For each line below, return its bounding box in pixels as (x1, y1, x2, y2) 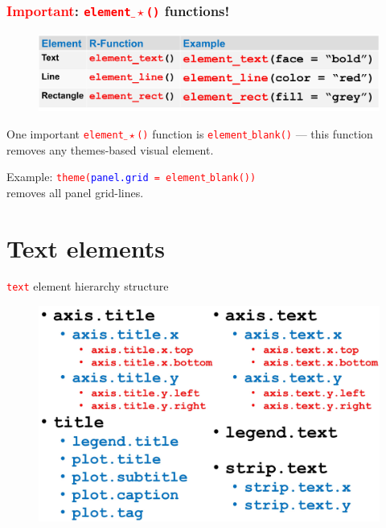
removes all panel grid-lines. (6, 184, 144, 200)
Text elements (6, 231, 165, 264)
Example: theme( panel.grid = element (6, 168, 207, 185)
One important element (6, 125, 124, 142)
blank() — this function (251, 125, 373, 142)
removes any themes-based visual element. (6, 141, 214, 158)
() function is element (137, 125, 248, 142)
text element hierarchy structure (6, 278, 169, 295)
